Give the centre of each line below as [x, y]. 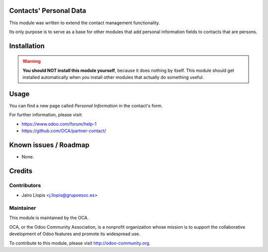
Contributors [25, 185]
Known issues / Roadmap [49, 145]
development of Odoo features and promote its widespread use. [75, 234]
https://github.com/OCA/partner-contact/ [64, 131]
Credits [21, 171]
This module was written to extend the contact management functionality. [85, 23]
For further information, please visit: [46, 115]
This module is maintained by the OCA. [49, 218]
